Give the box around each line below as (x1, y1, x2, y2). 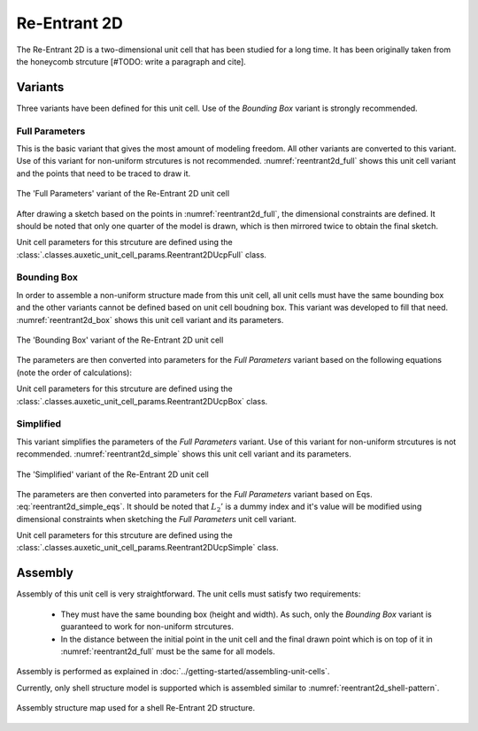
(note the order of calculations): (16, 367, 133, 378)
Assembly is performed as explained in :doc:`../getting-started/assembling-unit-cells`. (16, 666, 330, 677)
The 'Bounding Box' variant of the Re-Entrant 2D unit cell (16, 335, 224, 345)
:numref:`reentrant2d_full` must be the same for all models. (60, 646, 276, 657)
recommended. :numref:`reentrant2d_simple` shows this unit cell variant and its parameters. (16, 449, 351, 459)
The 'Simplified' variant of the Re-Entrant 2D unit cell (16, 469, 210, 480)
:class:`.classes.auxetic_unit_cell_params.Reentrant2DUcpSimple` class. (16, 542, 279, 553)
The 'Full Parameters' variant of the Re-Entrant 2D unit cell (16, 189, 230, 199)
